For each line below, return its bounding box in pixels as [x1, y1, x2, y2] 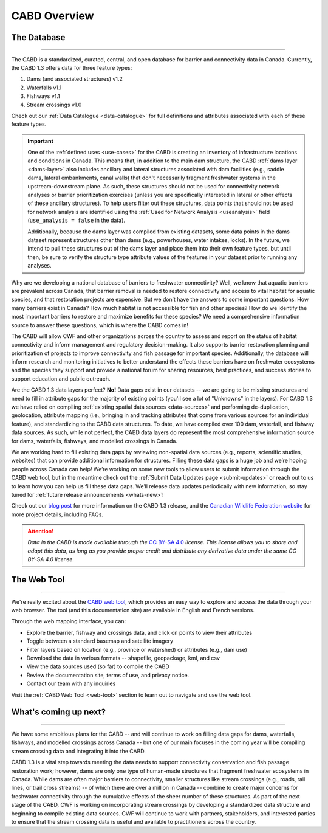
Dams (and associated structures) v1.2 [26, 75, 123, 83]
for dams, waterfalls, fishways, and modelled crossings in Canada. [11, 437, 177, 444]
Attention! [27, 528, 54, 535]
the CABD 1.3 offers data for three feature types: [11, 64, 132, 71]
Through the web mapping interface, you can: [11, 618, 126, 625]
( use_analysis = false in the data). [27, 216, 126, 224]
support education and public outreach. [11, 375, 111, 382]
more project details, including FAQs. [11, 511, 103, 518]
